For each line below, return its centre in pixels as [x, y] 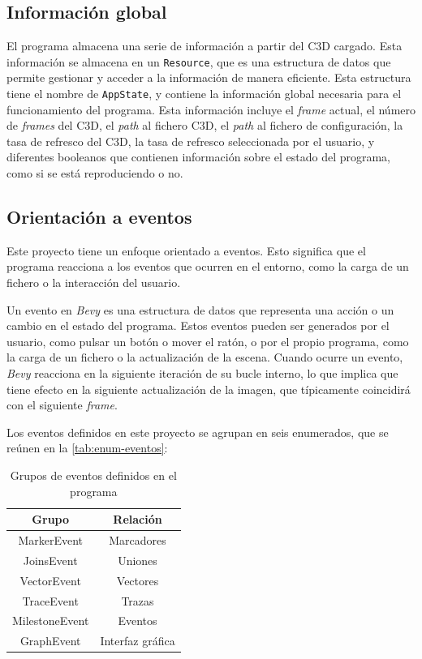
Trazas [138, 600]
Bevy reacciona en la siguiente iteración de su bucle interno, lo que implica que [202, 373]
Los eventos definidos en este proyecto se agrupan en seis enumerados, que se [198, 432]
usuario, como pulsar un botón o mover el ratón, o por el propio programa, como [208, 341]
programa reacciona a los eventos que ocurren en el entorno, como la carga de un [208, 266]
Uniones [138, 560]
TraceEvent [50, 600]
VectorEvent [50, 580]
